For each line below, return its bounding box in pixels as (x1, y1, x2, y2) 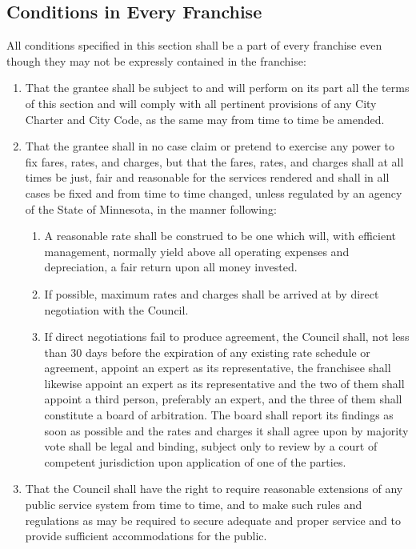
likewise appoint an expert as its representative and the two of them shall (44, 375, 405, 391)
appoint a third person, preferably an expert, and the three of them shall (44, 391, 402, 407)
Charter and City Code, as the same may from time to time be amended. (25, 110, 385, 127)
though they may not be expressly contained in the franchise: (6, 52, 306, 69)
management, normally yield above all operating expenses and (44, 242, 350, 259)
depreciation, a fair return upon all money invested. (44, 258, 298, 275)
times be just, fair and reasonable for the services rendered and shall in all (25, 169, 390, 186)
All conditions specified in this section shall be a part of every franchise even (6, 37, 382, 54)
